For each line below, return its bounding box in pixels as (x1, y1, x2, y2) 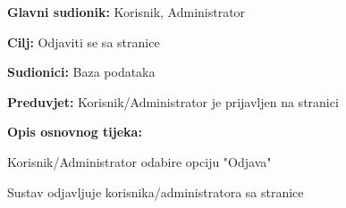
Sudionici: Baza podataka (7, 62, 156, 81)
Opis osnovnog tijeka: (7, 122, 142, 141)
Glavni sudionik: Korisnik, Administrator (7, 3, 246, 21)
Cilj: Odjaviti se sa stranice (7, 32, 160, 51)
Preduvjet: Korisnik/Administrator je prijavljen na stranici (7, 92, 339, 111)
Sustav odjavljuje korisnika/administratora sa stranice (7, 182, 304, 201)
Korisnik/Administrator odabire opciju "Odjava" (7, 152, 272, 171)
